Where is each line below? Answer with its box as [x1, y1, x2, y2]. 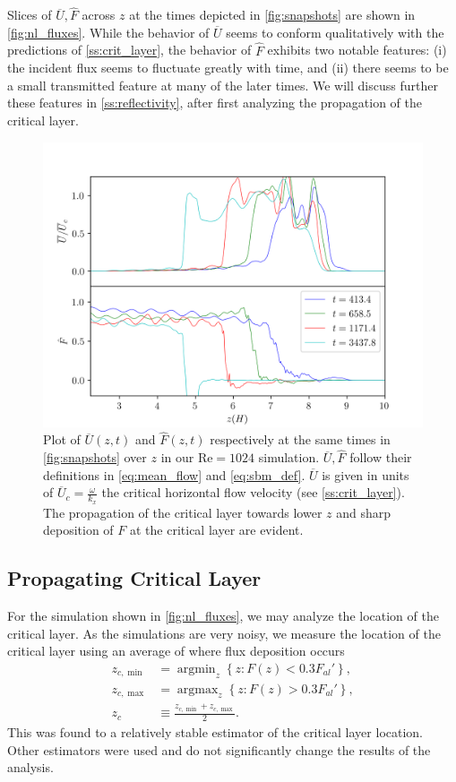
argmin [176, 662, 216, 675]
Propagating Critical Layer [7, 564, 262, 592]
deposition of [43, 520, 114, 539]
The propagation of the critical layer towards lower [43, 503, 323, 521]
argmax [176, 683, 219, 696]
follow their [349, 448, 412, 467]
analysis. [7, 758, 54, 777]
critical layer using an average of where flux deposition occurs [7, 641, 345, 660]
